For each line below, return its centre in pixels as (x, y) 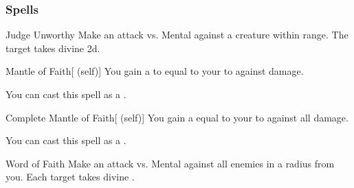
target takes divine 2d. (53, 48)
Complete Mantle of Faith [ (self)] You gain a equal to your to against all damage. (177, 117)
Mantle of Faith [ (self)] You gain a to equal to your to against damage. (155, 71)
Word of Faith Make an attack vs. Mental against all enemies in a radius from (170, 163)
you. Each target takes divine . (70, 177)
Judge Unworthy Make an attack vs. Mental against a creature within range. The (177, 35)
